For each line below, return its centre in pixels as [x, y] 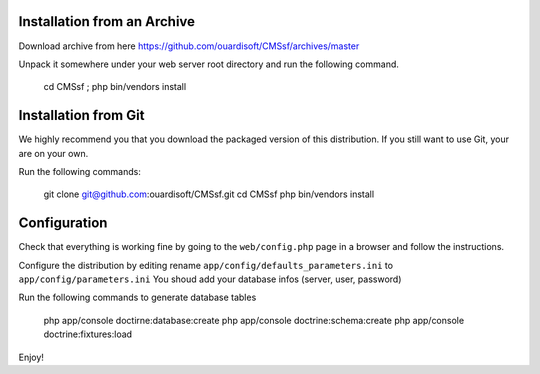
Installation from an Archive [106, 21]
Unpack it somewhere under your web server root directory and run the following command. [209, 64]
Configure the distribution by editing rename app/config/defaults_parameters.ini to [206, 265]
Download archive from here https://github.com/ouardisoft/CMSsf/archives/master [189, 46]
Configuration [63, 223]
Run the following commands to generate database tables [137, 297]
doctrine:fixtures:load [88, 334]
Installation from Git [81, 115]
